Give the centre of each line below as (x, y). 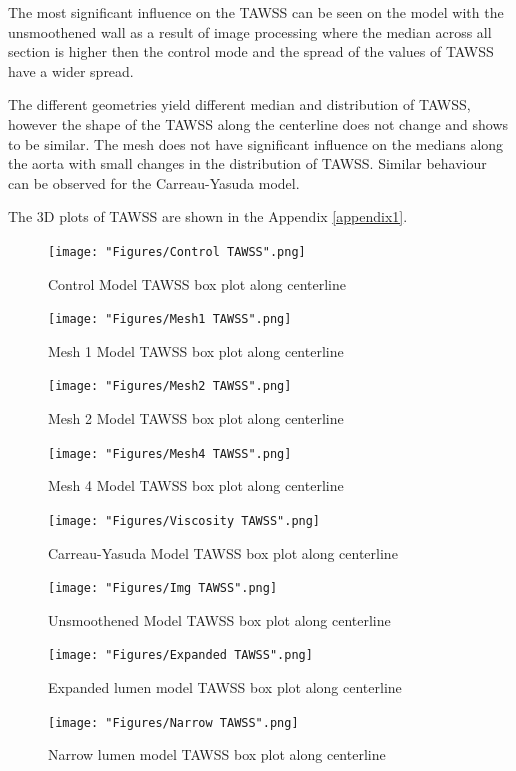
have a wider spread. (71, 70)
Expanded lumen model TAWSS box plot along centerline (225, 687)
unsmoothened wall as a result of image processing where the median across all (250, 31)
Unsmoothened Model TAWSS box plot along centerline (219, 619)
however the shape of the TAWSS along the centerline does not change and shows (258, 123)
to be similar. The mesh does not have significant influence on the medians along (256, 143)
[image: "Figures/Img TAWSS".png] (163, 588)
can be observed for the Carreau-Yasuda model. (154, 182)
